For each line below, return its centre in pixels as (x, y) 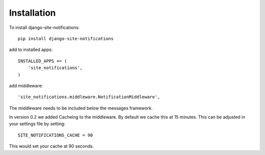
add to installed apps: (31, 50)
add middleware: (26, 85)
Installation (32, 13)
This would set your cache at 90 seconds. (52, 146)
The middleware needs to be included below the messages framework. (81, 108)
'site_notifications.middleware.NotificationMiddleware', (89, 97)
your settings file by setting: (37, 124)
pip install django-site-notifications (66, 39)
